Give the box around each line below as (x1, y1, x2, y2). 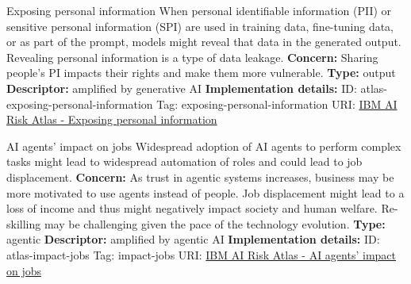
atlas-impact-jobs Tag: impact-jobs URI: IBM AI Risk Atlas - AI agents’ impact (6, 246, 396, 263)
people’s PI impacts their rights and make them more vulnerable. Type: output (6, 64, 396, 81)
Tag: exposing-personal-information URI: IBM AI (156, 95, 398, 112)
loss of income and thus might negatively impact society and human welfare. (6, 200, 378, 217)
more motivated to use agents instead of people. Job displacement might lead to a (6, 184, 405, 201)
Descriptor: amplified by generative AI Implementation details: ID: (6, 79, 357, 96)
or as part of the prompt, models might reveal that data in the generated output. (6, 33, 401, 50)
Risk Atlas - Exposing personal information (6, 111, 217, 128)
